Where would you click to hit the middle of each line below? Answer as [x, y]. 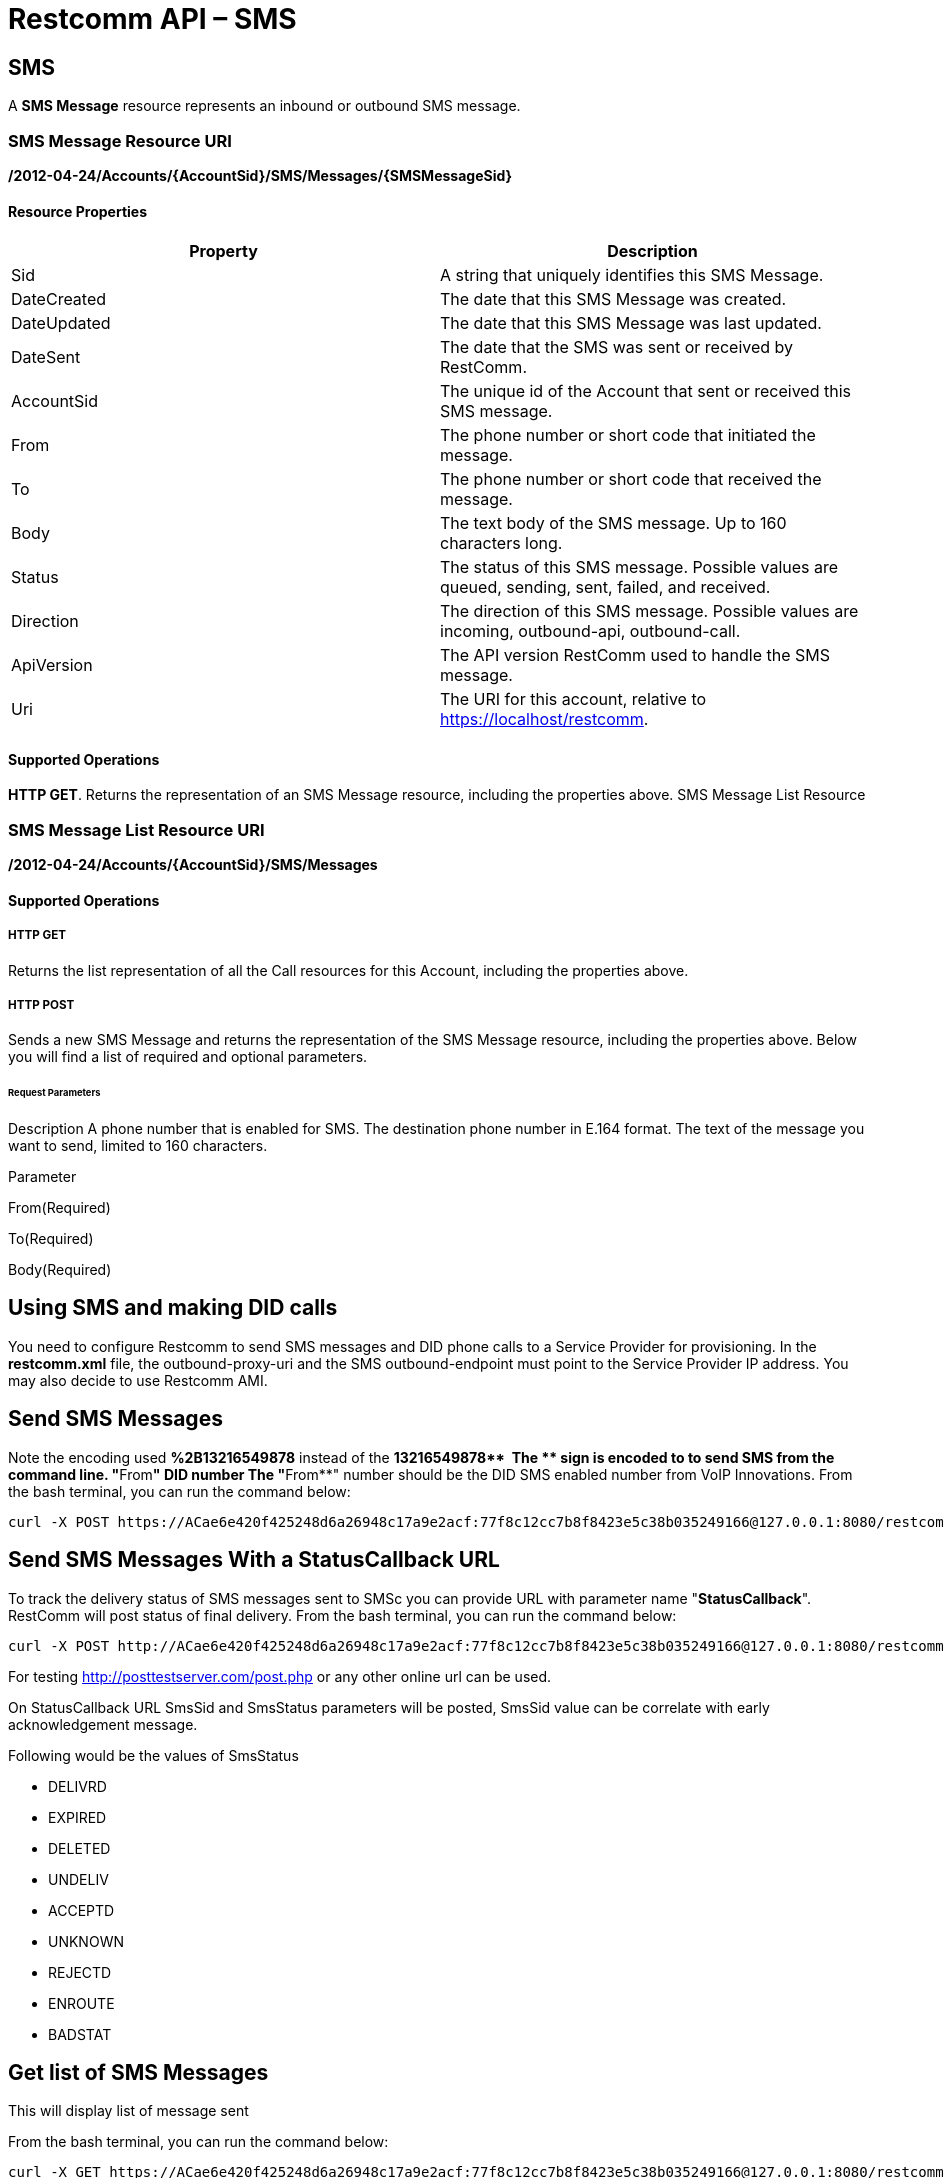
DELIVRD [77, 1786]
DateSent [46, 357]
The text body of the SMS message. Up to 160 [613, 523]
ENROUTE [81, 2003]
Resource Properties [78, 211]
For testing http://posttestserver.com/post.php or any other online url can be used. [280, 1676]
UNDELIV [78, 1879]
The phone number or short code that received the [631, 479]
